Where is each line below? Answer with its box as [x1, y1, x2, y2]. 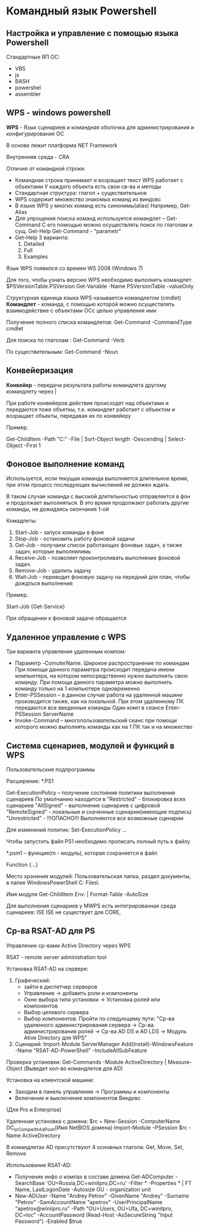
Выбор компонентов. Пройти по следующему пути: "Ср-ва [23, 1015, 175, 1022]
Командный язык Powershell [6, 4, 157, 18]
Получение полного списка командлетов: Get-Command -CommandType [6, 318, 192, 325]
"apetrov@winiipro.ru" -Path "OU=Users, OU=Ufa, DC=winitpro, [14, 1205, 173, 1212]
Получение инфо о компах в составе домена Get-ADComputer [14, 1173, 174, 1180]
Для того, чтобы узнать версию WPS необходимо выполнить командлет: [6, 276, 193, 283]
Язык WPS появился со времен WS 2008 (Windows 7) [6, 264, 143, 272]
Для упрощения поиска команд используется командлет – [14, 215, 165, 222]
